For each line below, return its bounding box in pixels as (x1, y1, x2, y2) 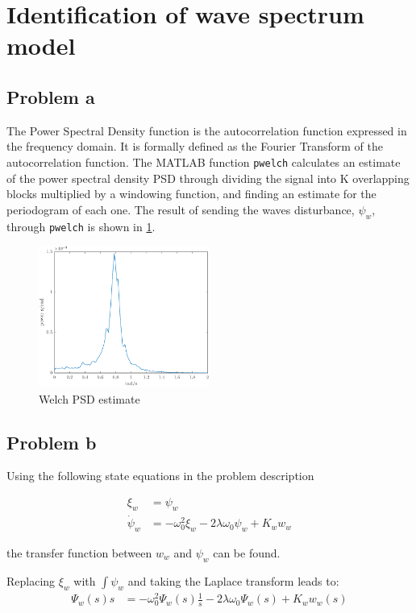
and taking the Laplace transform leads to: (127, 572, 339, 589)
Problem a (6, 84, 95, 109)
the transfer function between (6, 544, 152, 561)
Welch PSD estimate (39, 390, 140, 407)
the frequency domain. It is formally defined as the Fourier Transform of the (6, 138, 383, 155)
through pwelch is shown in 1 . (6, 217, 156, 234)
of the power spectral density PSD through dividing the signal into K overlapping (6, 169, 410, 186)
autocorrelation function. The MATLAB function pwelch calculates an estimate (6, 153, 401, 170)
